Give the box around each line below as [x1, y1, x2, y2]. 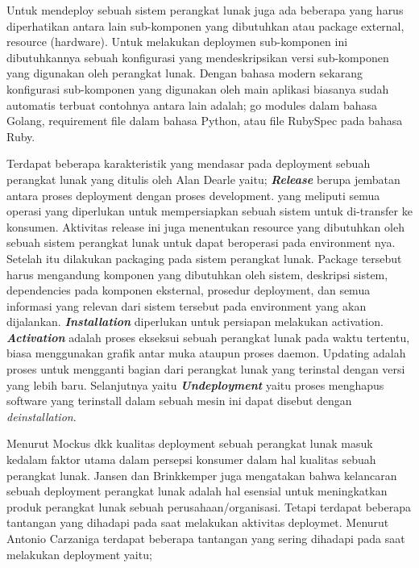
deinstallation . [6, 407, 77, 424]
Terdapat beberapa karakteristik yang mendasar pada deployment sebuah [6, 155, 371, 172]
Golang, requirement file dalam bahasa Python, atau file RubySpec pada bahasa [6, 112, 403, 129]
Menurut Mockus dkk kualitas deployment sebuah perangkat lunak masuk [6, 435, 373, 452]
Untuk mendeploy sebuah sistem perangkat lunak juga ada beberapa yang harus [6, 2, 404, 18]
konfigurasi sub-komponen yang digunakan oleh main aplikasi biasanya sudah [6, 80, 389, 97]
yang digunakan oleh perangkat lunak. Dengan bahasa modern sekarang [6, 65, 363, 81]
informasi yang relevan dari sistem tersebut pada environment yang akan [6, 297, 367, 314]
